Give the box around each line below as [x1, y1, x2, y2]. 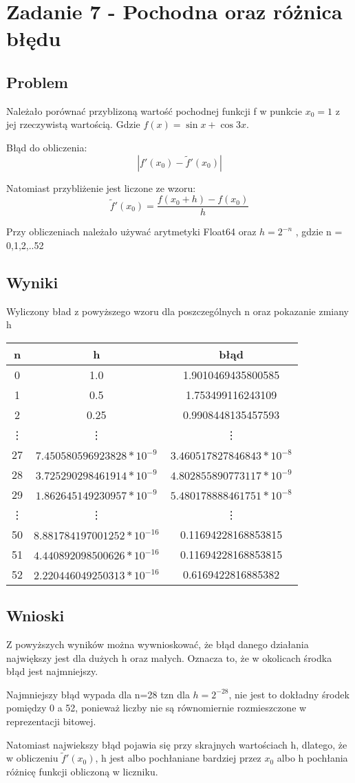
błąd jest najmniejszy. [6, 664, 98, 678]
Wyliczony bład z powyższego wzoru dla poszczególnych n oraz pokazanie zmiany [6, 303, 349, 318]
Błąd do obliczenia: [6, 140, 87, 154]
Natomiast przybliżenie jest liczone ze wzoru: [6, 180, 196, 195]
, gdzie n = [295, 224, 343, 239]
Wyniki [6, 271, 58, 292]
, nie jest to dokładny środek [228, 687, 349, 701]
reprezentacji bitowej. [6, 714, 96, 728]
